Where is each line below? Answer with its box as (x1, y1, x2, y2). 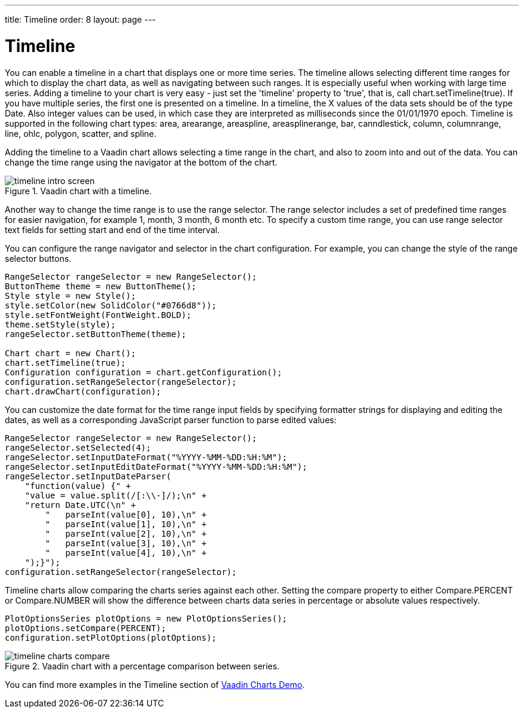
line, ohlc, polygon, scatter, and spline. (5, 128, 157, 139)
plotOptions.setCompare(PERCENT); (5, 623, 166, 633)
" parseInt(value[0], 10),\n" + (45, 509, 207, 519)
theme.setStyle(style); (5, 319, 116, 329)
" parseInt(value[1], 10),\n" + (45, 519, 207, 529)
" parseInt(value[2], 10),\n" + (45, 528, 207, 538)
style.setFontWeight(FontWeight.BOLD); (5, 310, 191, 320)
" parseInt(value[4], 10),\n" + (45, 547, 207, 558)
